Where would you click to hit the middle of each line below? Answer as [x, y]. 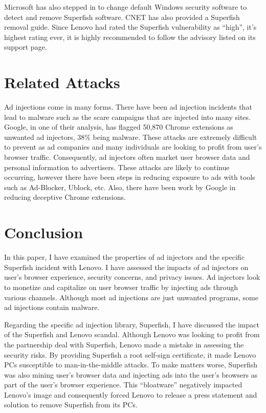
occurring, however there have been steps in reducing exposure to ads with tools [130, 177]
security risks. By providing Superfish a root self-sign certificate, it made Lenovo [130, 354]
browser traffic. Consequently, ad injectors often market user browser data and [127, 157]
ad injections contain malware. [52, 307]
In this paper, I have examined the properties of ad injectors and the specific [124, 257]
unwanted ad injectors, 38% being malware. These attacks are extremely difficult [131, 137]
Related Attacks [62, 82]
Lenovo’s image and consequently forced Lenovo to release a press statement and [131, 394]
